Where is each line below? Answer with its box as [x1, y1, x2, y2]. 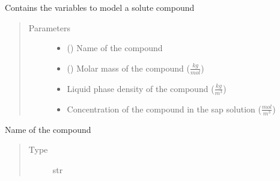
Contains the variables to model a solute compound [5, 1, 195, 13]
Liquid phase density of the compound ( [67, 82, 215, 94]
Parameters [28, 21, 70, 34]
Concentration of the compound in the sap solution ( [67, 102, 261, 115]
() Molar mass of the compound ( [67, 61, 190, 74]
